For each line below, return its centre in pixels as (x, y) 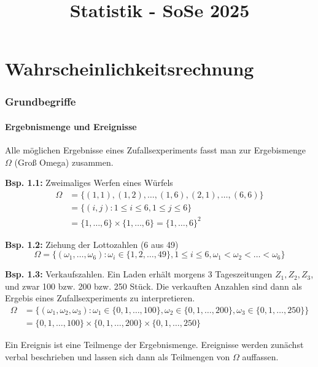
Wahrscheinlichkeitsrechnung (130, 68)
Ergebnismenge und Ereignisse (71, 126)
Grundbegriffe (41, 102)
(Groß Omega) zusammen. (64, 162)
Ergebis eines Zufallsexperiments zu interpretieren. (100, 298)
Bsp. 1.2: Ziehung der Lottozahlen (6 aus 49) (92, 244)
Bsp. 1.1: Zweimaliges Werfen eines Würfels (89, 183)
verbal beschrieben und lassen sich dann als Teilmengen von (118, 356)
